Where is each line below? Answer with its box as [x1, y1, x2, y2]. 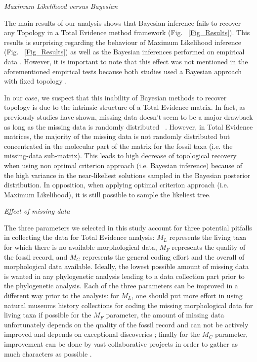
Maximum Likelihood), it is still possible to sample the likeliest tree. [4, 189, 211, 199]
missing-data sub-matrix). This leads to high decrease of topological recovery [4, 150, 237, 161]
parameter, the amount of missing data [106, 310, 224, 320]
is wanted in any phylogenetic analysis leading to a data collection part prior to [4, 271, 245, 281]
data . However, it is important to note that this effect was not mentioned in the [4, 56, 248, 66]
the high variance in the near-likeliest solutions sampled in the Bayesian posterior [4, 170, 251, 180]
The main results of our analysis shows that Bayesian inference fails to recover [4, 17, 241, 28]
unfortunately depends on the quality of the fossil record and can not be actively [4, 319, 249, 329]
